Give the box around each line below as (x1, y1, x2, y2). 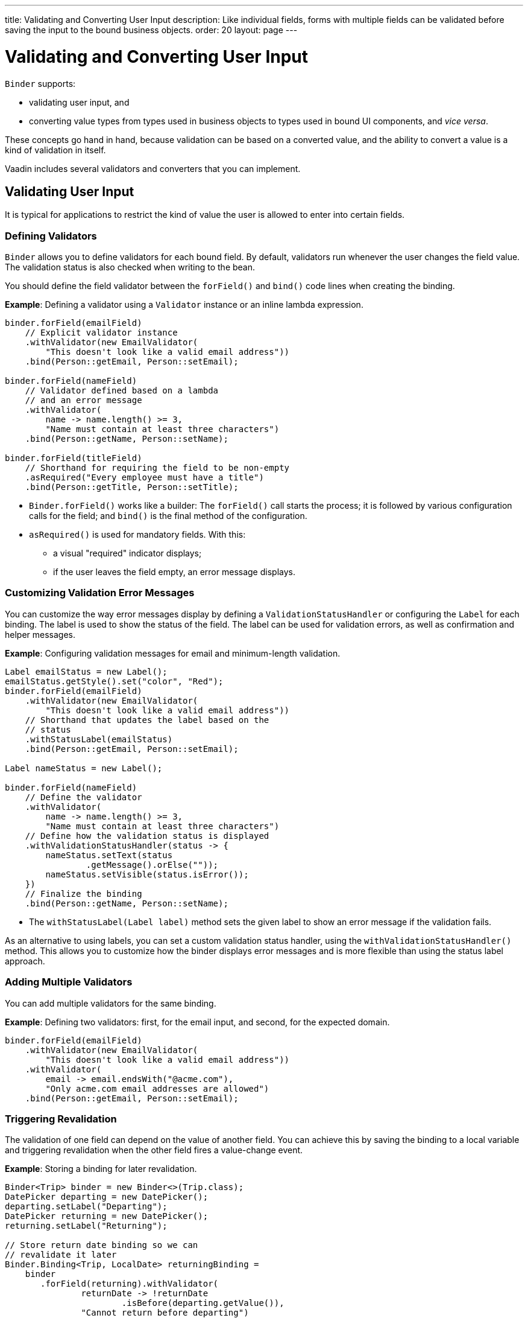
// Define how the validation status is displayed (25, 830, 269, 841)
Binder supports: (5, 78, 76, 89)
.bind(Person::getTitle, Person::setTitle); (25, 482, 239, 492)
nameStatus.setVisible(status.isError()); (45, 869, 249, 879)
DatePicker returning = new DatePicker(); (5, 1211, 209, 1221)
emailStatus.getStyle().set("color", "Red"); (5, 676, 224, 686)
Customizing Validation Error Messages (5, 587, 195, 599)
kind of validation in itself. (5, 144, 106, 155)
